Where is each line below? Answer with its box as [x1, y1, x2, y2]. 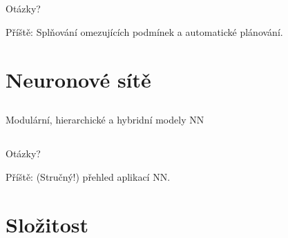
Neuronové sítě [6, 65, 151, 93]
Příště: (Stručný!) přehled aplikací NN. [6, 169, 171, 184]
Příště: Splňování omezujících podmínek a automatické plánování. [6, 24, 283, 39]
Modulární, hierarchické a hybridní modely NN [6, 112, 204, 127]
